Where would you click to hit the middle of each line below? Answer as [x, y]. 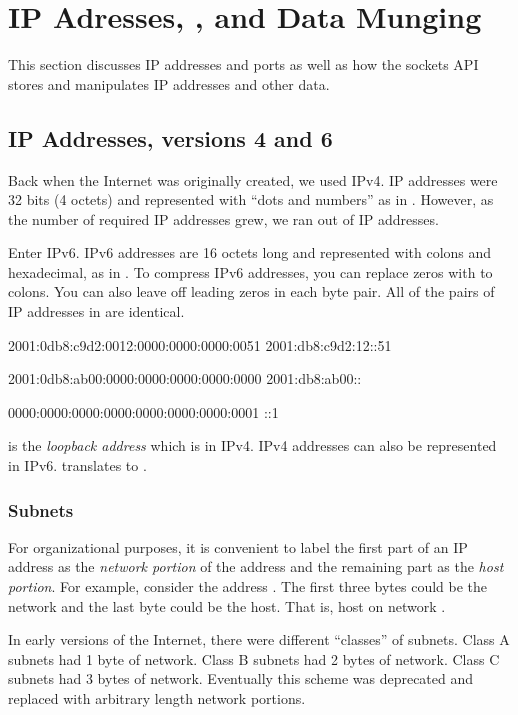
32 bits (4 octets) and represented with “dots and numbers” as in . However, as [251, 199]
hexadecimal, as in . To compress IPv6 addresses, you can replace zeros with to [250, 271]
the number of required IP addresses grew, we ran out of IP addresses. [223, 218]
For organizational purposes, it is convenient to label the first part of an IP [238, 546]
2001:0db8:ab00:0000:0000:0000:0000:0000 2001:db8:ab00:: [185, 378]
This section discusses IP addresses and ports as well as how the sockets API [243, 64]
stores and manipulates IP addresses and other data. [169, 83]
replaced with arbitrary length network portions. [157, 698]
